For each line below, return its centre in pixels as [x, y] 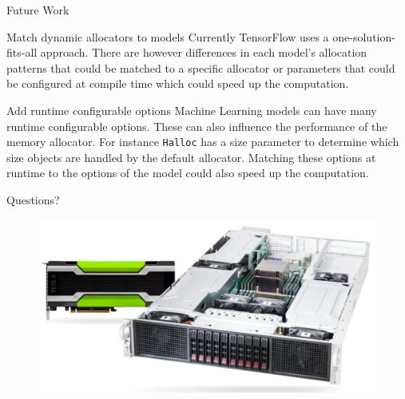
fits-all [22, 52]
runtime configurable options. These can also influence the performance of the [197, 126]
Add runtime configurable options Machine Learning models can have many [192, 110]
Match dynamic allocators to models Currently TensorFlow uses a [168, 36]
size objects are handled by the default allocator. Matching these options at [191, 157]
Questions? [33, 199]
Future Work [38, 10]
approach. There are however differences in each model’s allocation [204, 52]
